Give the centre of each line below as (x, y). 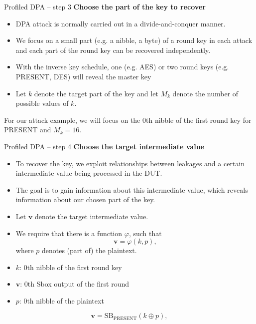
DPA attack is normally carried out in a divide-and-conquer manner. (121, 23)
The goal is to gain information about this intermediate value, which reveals (132, 189)
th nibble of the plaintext (65, 300)
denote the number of (205, 93)
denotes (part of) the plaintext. (89, 250)
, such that (145, 233)
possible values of (42, 103)
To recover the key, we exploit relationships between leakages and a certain (130, 163)
